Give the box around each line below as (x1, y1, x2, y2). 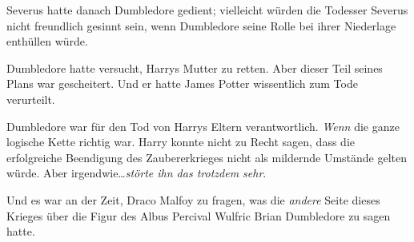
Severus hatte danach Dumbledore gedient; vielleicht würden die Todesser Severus (6, 2, 408, 18)
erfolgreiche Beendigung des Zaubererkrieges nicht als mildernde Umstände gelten (6, 149, 408, 165)
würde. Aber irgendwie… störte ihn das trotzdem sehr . (6, 165, 267, 181)
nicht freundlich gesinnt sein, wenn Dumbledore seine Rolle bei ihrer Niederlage (6, 17, 396, 34)
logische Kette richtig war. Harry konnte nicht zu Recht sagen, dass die (6, 133, 355, 150)
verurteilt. (6, 90, 55, 107)
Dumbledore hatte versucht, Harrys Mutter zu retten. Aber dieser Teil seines (6, 59, 383, 76)
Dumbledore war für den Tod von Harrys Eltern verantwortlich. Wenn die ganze (6, 117, 400, 134)
